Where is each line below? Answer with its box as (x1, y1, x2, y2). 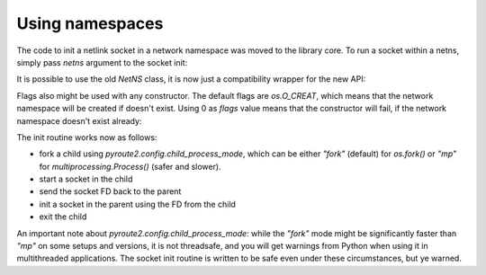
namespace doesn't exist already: (16, 115, 142, 126)
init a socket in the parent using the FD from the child (39, 199, 236, 209)
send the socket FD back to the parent (39, 186, 182, 197)
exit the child (39, 211, 87, 222)
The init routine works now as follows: (16, 131, 157, 143)
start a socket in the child (39, 173, 133, 184)
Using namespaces (16, 13, 164, 33)
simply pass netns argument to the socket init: (16, 57, 188, 67)
